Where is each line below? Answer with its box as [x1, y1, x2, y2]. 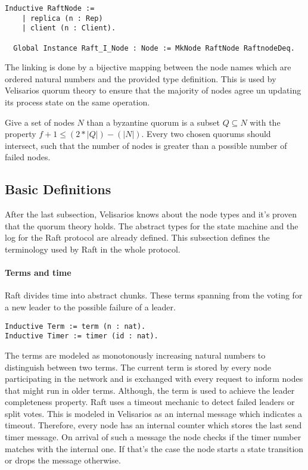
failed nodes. [5, 151, 51, 163]
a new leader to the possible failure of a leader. [5, 301, 176, 313]
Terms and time [5, 266, 71, 279]
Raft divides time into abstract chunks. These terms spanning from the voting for [5, 289, 303, 301]
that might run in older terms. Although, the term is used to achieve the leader [5, 384, 295, 396]
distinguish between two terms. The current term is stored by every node [5, 360, 272, 373]
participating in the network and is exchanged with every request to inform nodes [5, 372, 303, 385]
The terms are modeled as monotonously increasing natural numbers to [5, 348, 266, 361]
